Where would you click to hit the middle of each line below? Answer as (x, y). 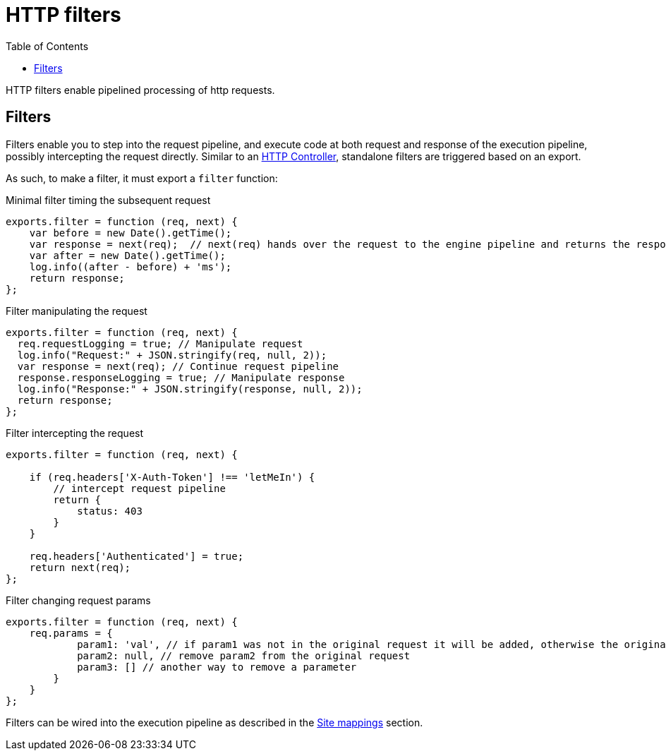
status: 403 (110, 511)
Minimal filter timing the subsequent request (108, 200)
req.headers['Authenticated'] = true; (137, 556)
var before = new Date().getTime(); (131, 233)
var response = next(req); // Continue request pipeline (178, 366)
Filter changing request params (78, 600)
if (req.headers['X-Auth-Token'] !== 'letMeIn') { (172, 477)
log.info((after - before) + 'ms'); (131, 266)
